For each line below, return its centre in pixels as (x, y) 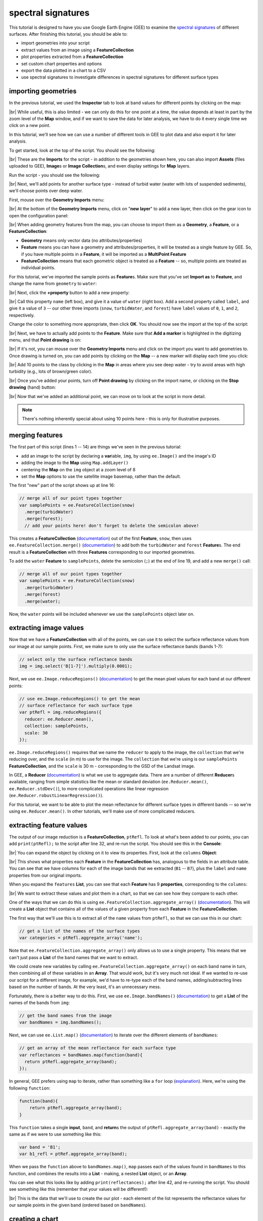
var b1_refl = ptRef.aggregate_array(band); (73, 1154)
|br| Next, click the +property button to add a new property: (69, 293)
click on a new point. (30, 126)
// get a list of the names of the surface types (80, 931)
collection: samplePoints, (57, 726)
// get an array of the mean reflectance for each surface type (98, 1048)
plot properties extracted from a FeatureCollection (72, 57)
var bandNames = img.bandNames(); (60, 1022)
